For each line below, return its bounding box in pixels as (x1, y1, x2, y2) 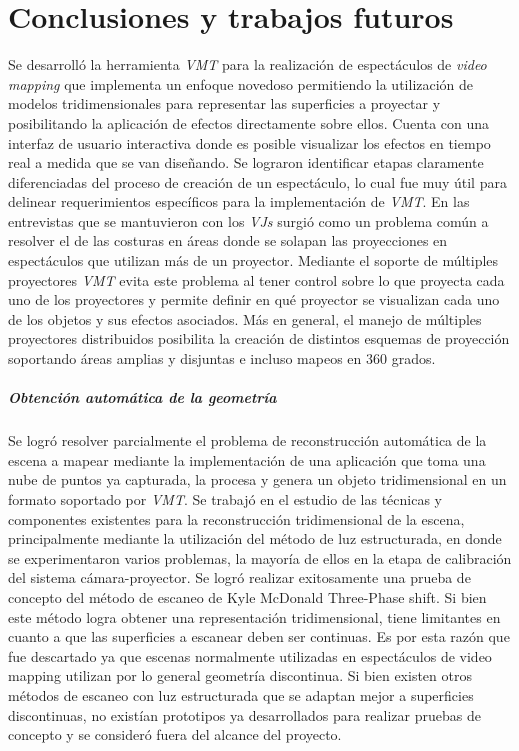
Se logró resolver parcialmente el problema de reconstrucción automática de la (8, 430, 487, 451)
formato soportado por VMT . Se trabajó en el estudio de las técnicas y (8, 488, 443, 509)
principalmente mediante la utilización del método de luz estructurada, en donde (8, 528, 502, 549)
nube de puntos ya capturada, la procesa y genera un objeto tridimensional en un (8, 469, 507, 490)
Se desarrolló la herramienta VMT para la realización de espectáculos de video (8, 54, 487, 75)
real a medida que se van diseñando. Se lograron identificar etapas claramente (8, 152, 484, 173)
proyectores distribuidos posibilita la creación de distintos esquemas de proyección (8, 328, 510, 349)
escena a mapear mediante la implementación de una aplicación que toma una (8, 449, 486, 470)
